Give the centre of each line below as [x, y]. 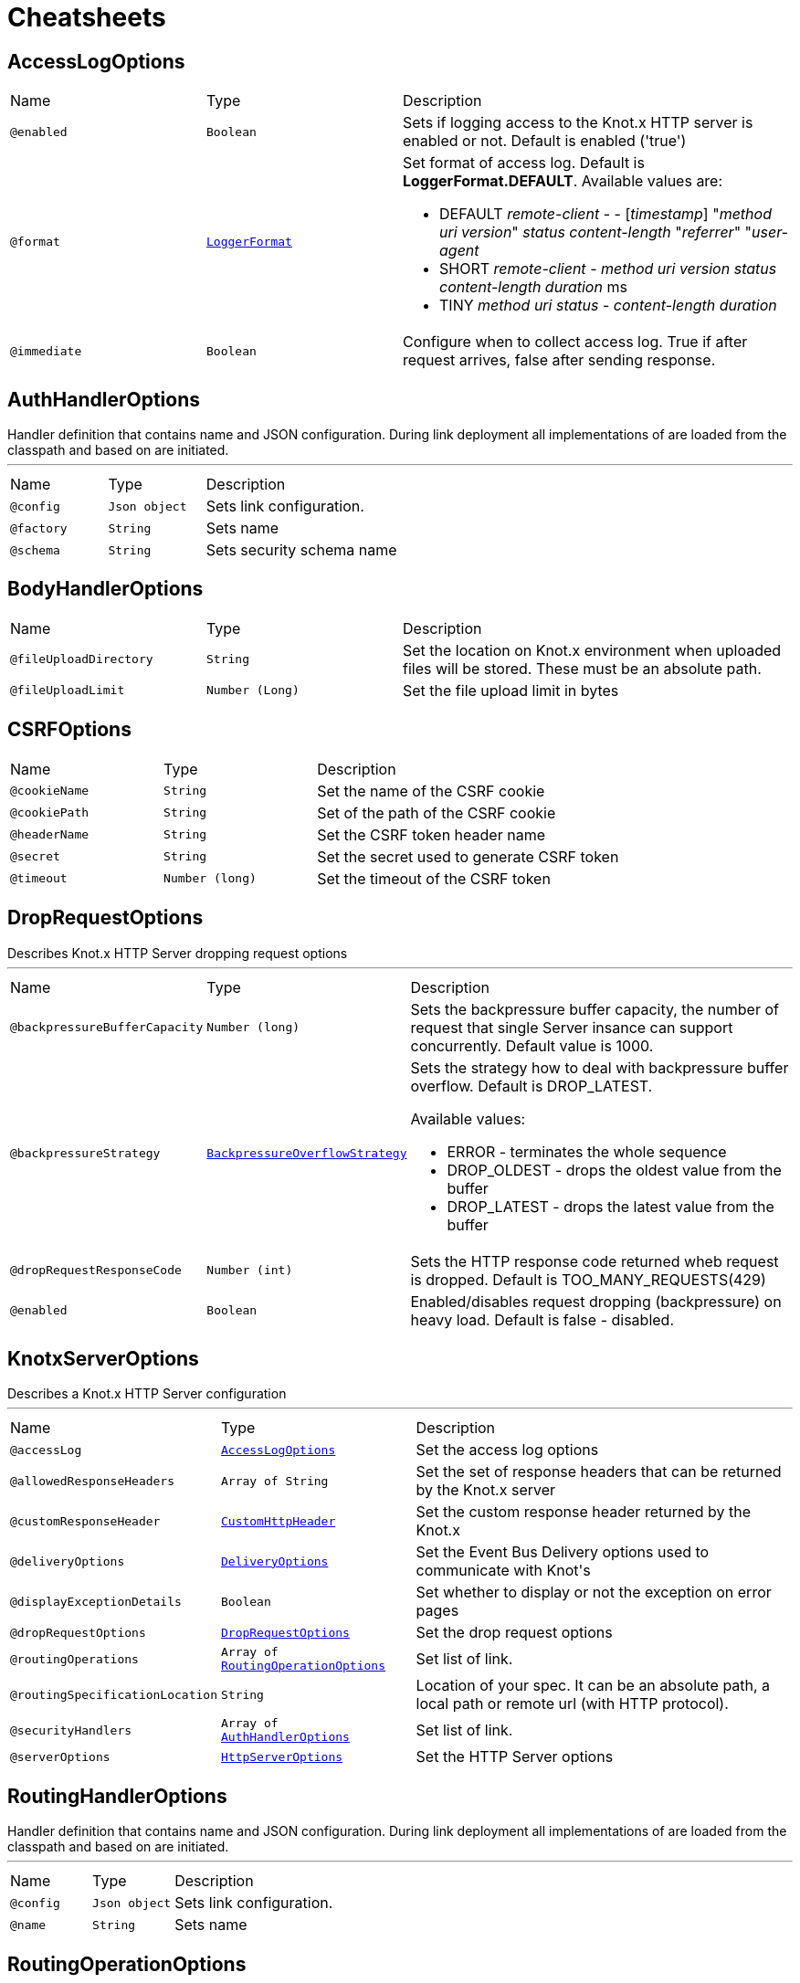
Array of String [274, 1481]
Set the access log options [507, 1450]
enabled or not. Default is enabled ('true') [545, 141]
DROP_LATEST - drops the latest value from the [611, 1206]
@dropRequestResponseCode [96, 1271]
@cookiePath [50, 813]
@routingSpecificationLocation [114, 1694]
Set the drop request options [514, 1633]
